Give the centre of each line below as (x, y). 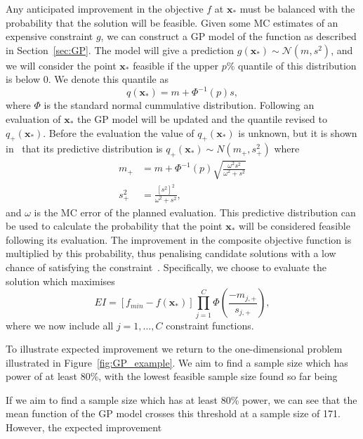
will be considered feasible (295, 226)
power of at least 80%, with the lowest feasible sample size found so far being (172, 376)
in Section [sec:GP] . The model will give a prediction (120, 50)
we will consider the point (61, 65)
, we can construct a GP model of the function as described (229, 36)
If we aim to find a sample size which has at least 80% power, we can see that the (181, 399)
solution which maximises (60, 281)
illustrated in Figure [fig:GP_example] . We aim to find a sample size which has (177, 362)
